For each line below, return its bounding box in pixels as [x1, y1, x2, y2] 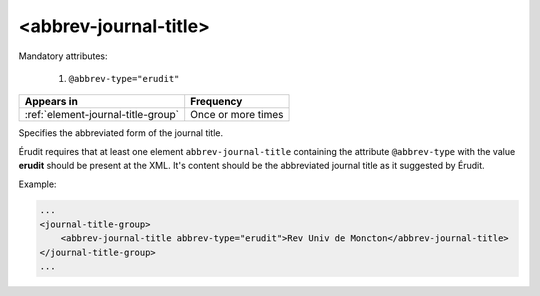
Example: [18, 178, 57, 190]
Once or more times [190, 108, 284, 122]
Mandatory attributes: [18, 50, 109, 62]
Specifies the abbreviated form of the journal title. [18, 127, 224, 139]
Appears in [24, 95, 79, 109]
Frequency [190, 95, 243, 109]
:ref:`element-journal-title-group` [24, 108, 180, 122]
